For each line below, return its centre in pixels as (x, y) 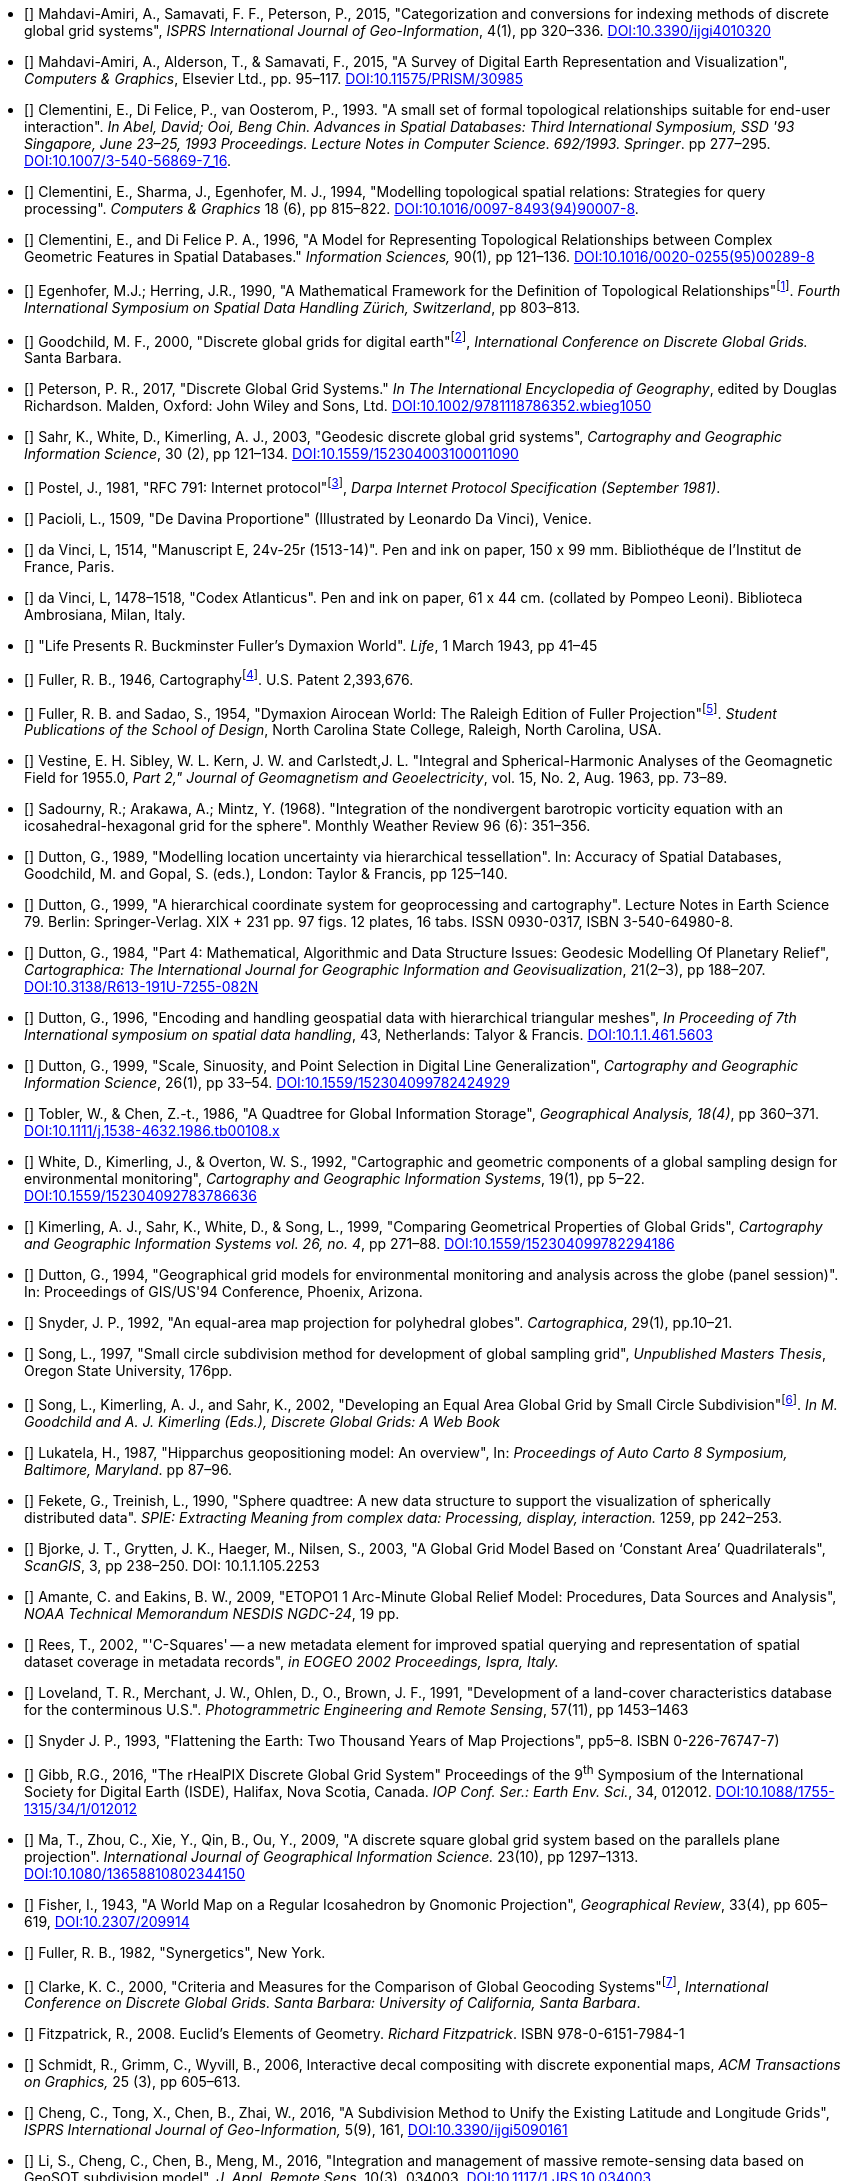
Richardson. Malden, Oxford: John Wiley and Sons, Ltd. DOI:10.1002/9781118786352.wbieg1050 (338, 406)
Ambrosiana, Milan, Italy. (105, 614)
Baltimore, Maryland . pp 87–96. (128, 1469)
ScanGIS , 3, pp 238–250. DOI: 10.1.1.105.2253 (172, 1565)
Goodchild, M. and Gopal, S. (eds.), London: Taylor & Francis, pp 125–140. (266, 874)
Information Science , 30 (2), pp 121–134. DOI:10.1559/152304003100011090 (271, 454)
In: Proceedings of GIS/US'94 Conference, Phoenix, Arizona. (223, 1292)
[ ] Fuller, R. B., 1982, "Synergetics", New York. (175, 1952)
